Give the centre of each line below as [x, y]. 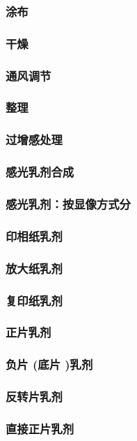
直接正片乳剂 [40, 428]
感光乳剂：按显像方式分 [68, 203]
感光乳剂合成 [40, 172]
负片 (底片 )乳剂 [49, 364]
